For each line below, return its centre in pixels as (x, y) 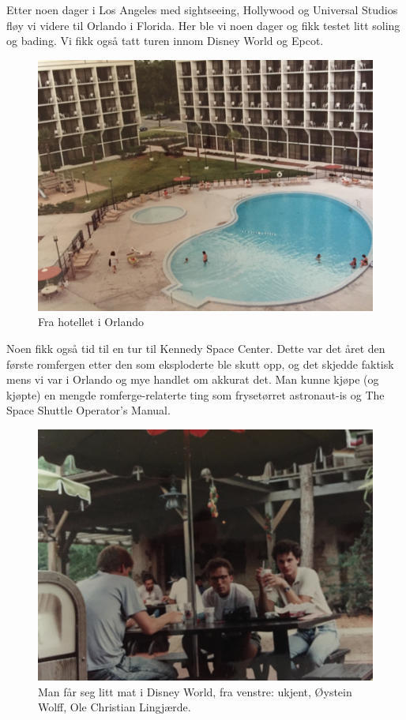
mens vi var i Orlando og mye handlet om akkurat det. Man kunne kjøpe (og (193, 379)
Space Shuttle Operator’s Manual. (88, 410)
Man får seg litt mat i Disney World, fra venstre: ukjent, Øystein (195, 691)
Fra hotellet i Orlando (91, 322)
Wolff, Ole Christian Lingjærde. (115, 707)
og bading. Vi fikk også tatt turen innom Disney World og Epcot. (165, 41)
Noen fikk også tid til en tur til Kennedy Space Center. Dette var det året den (196, 348)
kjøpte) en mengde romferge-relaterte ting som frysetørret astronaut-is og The (195, 394)
